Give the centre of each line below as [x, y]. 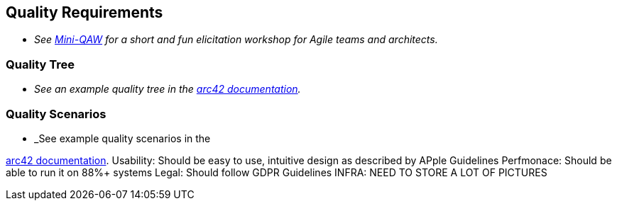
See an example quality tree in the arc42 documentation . [168, 89]
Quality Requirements [84, 12]
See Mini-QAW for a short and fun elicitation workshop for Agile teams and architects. [236, 40]
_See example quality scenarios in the [122, 138]
